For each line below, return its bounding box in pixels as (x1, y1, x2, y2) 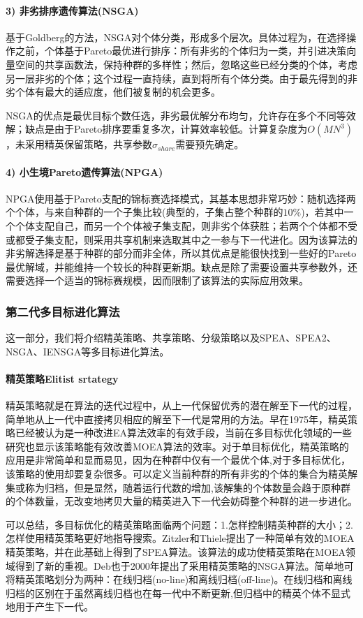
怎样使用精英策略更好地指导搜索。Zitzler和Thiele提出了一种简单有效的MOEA (6, 531, 355, 545)
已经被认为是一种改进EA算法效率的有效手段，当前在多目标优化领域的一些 (15, 425, 353, 440)
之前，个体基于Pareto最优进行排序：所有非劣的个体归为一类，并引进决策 (15, 43, 347, 58)
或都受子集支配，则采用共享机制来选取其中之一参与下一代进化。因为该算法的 (6, 232, 357, 247)
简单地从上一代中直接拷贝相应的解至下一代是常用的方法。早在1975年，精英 (6, 411, 348, 426)
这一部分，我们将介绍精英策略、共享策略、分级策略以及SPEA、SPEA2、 (6, 330, 336, 345)
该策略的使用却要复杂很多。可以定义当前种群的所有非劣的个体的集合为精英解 (6, 466, 357, 481)
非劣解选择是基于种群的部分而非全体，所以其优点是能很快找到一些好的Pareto (6, 246, 357, 260)
